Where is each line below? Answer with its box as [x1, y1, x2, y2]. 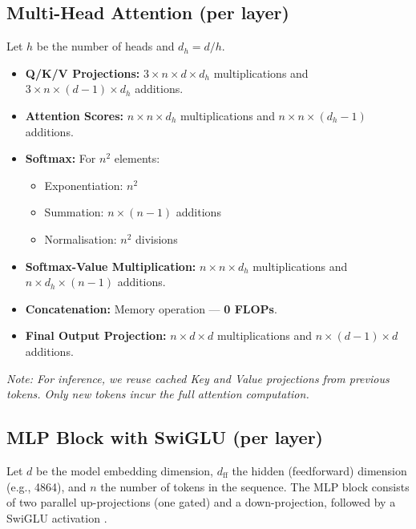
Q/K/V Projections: [25, 64, 140, 81]
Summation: [44, 204, 104, 220]
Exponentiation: [44, 176, 123, 193]
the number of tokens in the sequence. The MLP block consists [100, 478, 410, 495]
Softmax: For [25, 150, 96, 167]
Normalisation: [44, 230, 117, 247]
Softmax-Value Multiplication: [25, 257, 196, 274]
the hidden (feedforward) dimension [232, 462, 407, 479]
